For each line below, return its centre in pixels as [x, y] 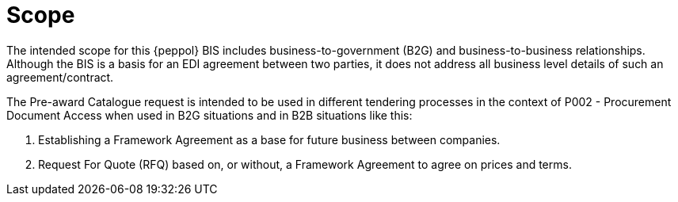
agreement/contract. [60, 77]
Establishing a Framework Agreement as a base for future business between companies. [269, 139]
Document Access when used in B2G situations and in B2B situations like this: [209, 115]
